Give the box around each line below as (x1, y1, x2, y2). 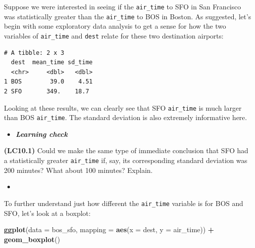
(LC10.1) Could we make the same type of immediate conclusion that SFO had (4, 145, 249, 156)
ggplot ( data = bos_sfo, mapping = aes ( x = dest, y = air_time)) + (4, 224, 214, 235)
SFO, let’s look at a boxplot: (4, 207, 91, 218)
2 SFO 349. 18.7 (4, 87, 89, 95)
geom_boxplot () (4, 234, 60, 244)
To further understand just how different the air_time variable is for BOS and (4, 198, 244, 208)
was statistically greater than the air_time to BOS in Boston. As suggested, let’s (4, 11, 251, 21)
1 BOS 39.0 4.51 (4, 78, 93, 85)
